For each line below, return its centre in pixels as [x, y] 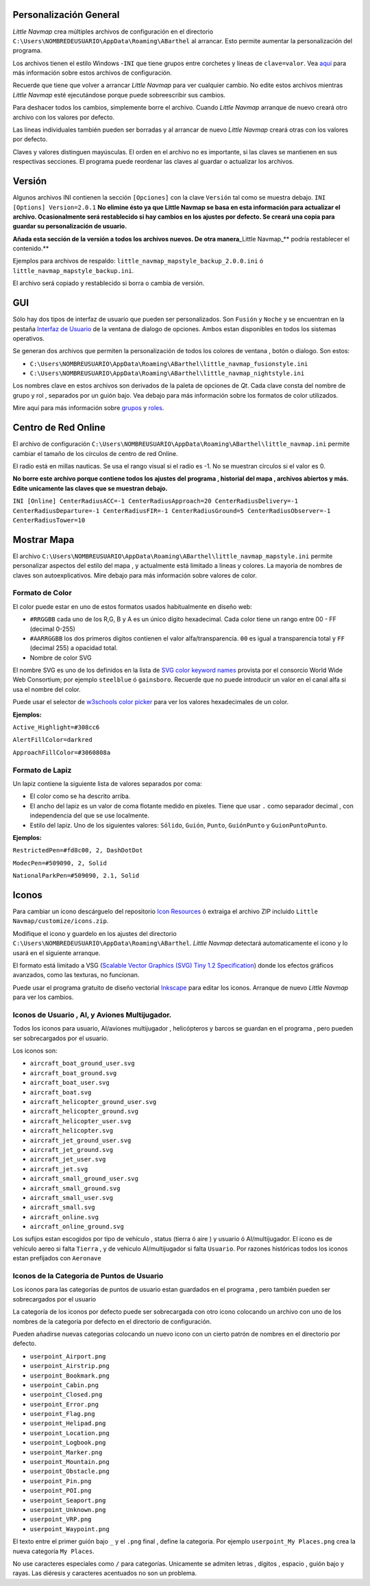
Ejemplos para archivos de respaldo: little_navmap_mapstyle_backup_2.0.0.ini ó [138, 261]
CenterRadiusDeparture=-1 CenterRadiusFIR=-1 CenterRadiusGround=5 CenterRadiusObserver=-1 [172, 510]
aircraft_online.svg [64, 1217]
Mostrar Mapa [44, 539]
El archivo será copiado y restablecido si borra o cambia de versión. [109, 283]
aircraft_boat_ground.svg [73, 1073]
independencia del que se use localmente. [90, 815]
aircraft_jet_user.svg [68, 1160]
